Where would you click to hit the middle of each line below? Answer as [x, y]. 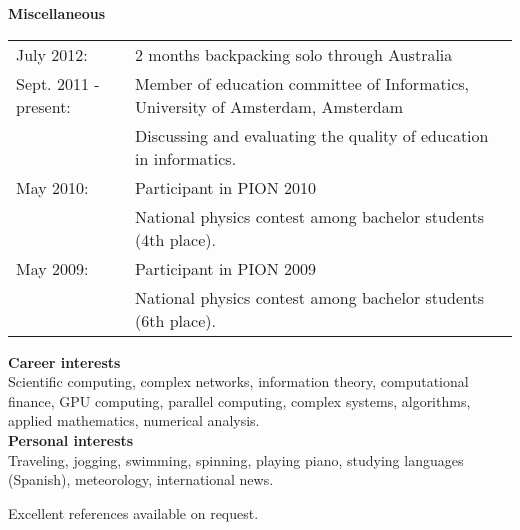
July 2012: [52, 54]
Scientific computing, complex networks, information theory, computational [238, 381]
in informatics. [186, 158]
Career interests [64, 361]
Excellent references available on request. [133, 512]
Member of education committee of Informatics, [302, 83]
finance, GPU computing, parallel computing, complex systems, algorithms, [239, 400]
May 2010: [52, 187]
